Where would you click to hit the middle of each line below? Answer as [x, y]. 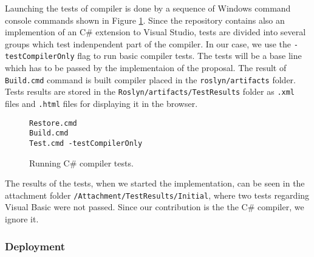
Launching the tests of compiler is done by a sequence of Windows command [148, 8]
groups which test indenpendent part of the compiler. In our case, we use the [148, 43]
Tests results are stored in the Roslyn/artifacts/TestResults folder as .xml [150, 91]
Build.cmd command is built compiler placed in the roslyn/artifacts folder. [150, 79]
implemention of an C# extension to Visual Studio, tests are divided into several [155, 32]
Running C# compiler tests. [81, 163]
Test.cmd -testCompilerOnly [86, 143]
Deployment [35, 246]
